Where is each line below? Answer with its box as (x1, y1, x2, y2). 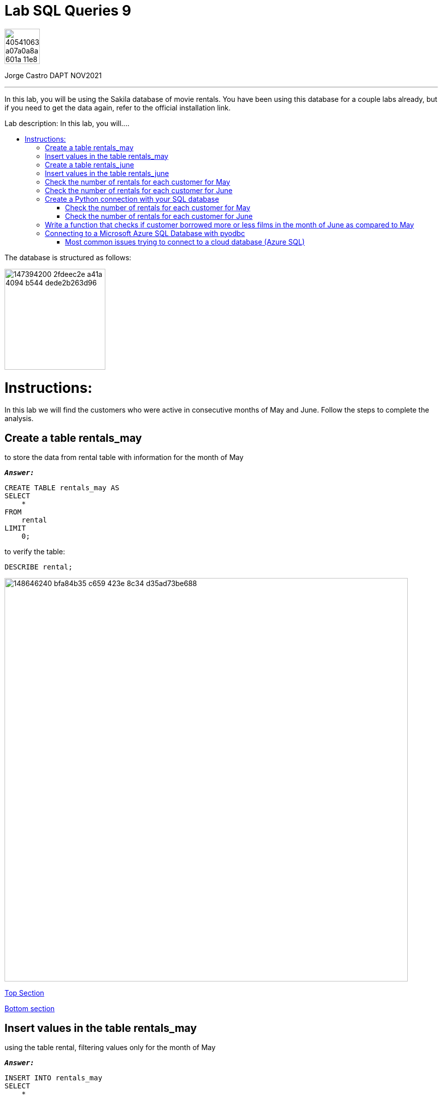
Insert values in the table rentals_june (45, 168, 169, 178)
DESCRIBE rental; (5, 563, 73, 571)
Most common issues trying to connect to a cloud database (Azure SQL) (65, 237, 305, 246)
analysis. (5, 414, 34, 423)
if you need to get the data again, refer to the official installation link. (5, 103, 231, 112)
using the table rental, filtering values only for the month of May (5, 1043, 216, 1052)
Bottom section (5, 1004, 55, 1013)
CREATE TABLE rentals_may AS (5, 484, 119, 492)
